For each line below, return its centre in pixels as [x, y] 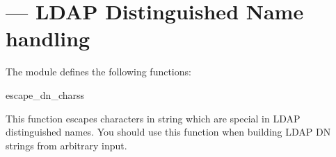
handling [48, 38]
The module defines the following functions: [98, 72]
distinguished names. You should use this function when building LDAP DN [168, 132]
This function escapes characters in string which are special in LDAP [153, 118]
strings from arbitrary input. [66, 145]
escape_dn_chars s [45, 94]
